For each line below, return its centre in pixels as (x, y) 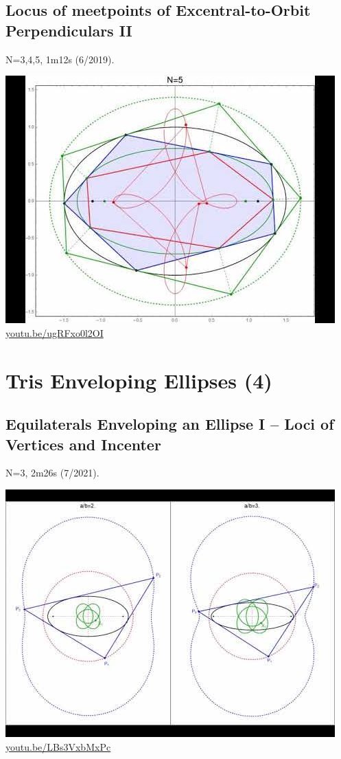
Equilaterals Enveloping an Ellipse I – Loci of (170, 424)
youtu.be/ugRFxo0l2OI (55, 332)
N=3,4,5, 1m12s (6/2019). (60, 59)
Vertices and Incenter (83, 444)
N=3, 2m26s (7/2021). (52, 473)
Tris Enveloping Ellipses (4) (139, 380)
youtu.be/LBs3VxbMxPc (58, 746)
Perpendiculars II (69, 30)
